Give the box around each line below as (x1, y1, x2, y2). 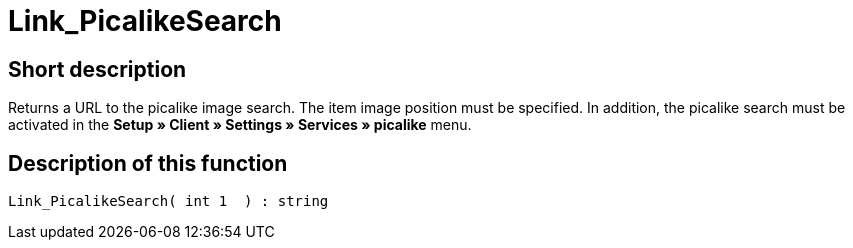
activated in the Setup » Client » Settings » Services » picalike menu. (8, 116, 472, 134)
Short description (8, 56, 187, 82)
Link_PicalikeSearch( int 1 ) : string (8, 193, 329, 210)
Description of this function (8, 150, 288, 176)
